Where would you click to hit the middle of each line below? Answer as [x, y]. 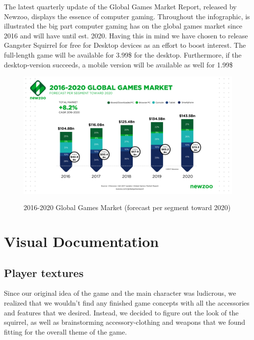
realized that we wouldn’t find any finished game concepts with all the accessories [127, 303]
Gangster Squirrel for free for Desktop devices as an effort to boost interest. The [125, 45]
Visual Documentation [82, 241]
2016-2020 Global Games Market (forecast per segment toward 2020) [127, 207]
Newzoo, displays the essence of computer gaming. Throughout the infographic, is [127, 16]
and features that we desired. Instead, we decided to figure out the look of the [121, 312]
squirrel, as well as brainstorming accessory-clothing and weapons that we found [125, 322]
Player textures [44, 272]
